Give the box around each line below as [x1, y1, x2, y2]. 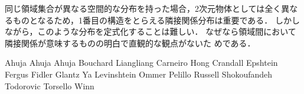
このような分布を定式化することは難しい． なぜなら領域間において [37, 25, 296, 38]
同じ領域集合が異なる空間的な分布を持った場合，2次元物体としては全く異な [5, 2, 298, 14]
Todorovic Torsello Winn [5, 79, 94, 92]
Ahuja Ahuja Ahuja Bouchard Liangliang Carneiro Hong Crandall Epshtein [5, 56, 278, 69]
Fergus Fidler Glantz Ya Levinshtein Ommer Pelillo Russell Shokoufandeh [5, 68, 273, 80]
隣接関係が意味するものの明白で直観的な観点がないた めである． [5, 36, 256, 49]
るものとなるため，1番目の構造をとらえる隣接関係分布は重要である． [5, 14, 273, 26]
